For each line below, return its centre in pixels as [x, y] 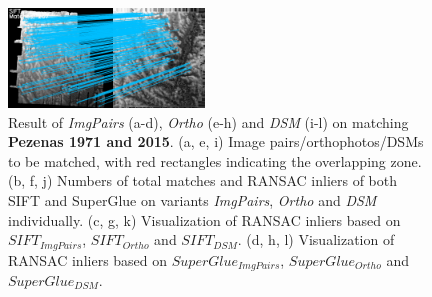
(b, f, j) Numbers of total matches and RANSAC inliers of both [203, 180]
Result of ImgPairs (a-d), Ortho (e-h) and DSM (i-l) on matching [208, 121]
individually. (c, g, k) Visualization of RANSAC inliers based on [204, 219]
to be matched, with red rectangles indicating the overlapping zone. [215, 160]
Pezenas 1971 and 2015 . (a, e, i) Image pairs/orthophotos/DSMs [216, 141]
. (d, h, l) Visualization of [316, 239]
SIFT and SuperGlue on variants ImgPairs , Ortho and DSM [192, 199]
